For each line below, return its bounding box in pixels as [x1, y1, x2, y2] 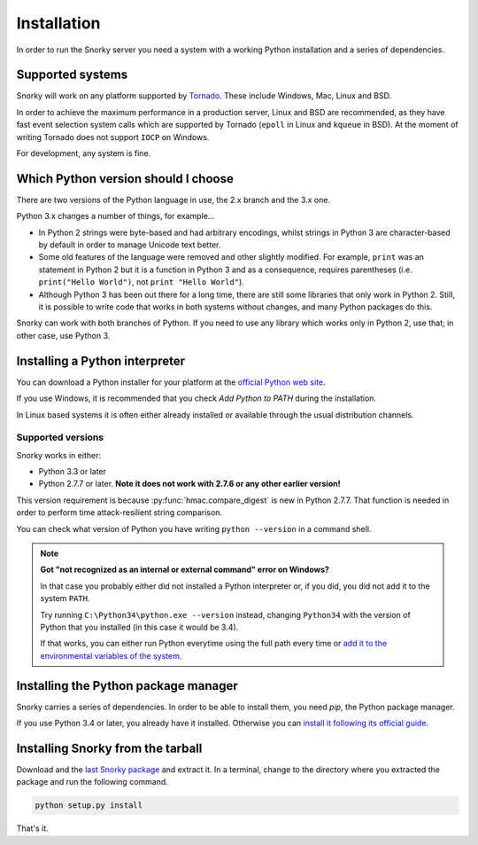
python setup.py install [35, 801, 143, 810]
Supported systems [16, 67, 128, 82]
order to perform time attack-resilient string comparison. [16, 507, 223, 518]
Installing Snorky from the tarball [16, 740, 203, 755]
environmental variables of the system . [40, 650, 182, 661]
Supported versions [16, 431, 104, 443]
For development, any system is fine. [16, 148, 151, 159]
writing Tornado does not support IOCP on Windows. [16, 131, 210, 142]
